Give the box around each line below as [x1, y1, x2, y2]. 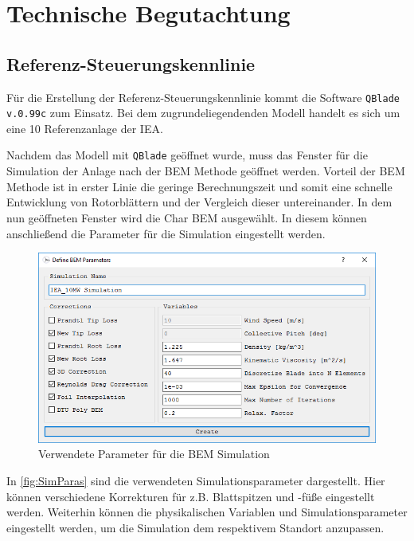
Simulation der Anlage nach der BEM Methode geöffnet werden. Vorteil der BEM [6, 163, 405, 179]
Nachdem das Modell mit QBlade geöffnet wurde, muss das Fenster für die [6, 147, 368, 163]
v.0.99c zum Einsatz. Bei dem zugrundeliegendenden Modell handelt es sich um [6, 104, 400, 121]
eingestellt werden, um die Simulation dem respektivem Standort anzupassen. [6, 519, 385, 535]
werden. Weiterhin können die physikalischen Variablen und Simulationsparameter [6, 504, 408, 520]
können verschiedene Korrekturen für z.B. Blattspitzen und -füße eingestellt [6, 488, 375, 504]
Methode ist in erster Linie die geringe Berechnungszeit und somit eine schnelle [6, 178, 393, 194]
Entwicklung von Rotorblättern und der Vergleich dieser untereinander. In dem [6, 194, 393, 210]
